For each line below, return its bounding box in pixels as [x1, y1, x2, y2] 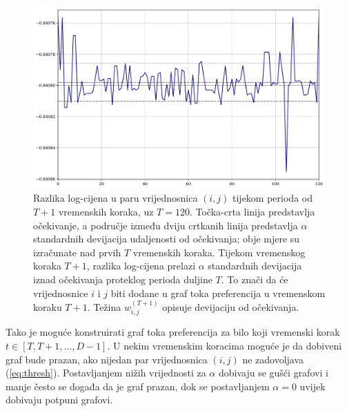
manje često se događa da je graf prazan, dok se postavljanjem [6, 379, 270, 393]
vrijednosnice [33, 285, 88, 300]
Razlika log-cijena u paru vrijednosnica [33, 191, 198, 205]
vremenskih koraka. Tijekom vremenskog [132, 245, 306, 259]
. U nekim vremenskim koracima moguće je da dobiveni [107, 338, 342, 353]
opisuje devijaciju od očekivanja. [162, 300, 299, 314]
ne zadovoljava [242, 352, 304, 366]
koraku [33, 300, 62, 314]
